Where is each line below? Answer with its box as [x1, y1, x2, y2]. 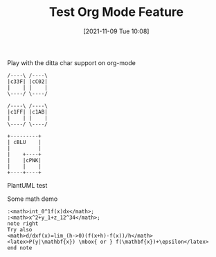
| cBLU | [7, 139, 42, 145]
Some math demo [7, 195, 58, 203]
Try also [7, 226, 33, 233]
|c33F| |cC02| [7, 78, 48, 85]
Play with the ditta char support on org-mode [7, 58, 136, 67]
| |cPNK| [7, 157, 42, 163]
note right [7, 220, 39, 227]
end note [7, 244, 33, 251]
